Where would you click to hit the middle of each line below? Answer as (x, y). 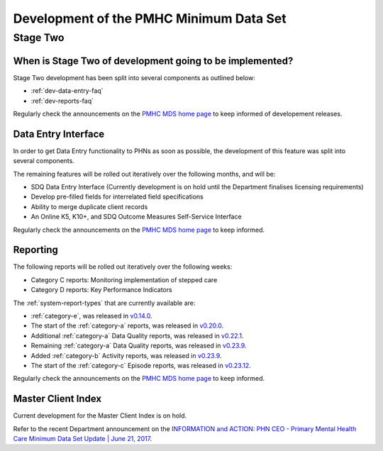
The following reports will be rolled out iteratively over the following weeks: (123, 267)
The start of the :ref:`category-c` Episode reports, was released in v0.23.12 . (141, 365)
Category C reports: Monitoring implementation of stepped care (124, 279)
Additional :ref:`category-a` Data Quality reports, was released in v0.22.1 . (137, 335)
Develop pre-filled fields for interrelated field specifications (117, 197)
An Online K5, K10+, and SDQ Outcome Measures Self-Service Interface (136, 217)
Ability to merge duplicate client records (89, 206)
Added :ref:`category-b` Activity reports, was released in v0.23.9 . (126, 355)
